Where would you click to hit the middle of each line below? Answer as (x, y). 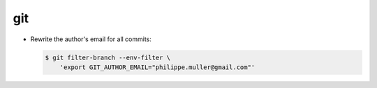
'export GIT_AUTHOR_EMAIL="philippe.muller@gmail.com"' (157, 67)
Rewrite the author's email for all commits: (91, 39)
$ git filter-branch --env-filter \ (108, 57)
